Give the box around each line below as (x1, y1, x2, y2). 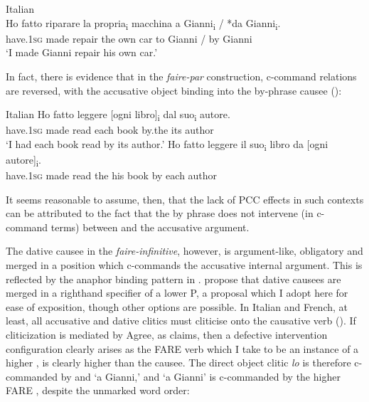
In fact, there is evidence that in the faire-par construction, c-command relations (6, 68, 357, 83)
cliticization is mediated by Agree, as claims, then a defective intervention (6, 327, 328, 342)
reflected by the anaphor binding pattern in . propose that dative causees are (6, 271, 341, 286)
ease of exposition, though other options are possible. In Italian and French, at (6, 299, 348, 314)
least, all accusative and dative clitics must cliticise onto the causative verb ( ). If (6, 313, 356, 328)
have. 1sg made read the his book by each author (6, 168, 218, 183)
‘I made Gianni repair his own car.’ (6, 45, 158, 60)
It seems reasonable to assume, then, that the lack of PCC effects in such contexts (6, 191, 364, 206)
